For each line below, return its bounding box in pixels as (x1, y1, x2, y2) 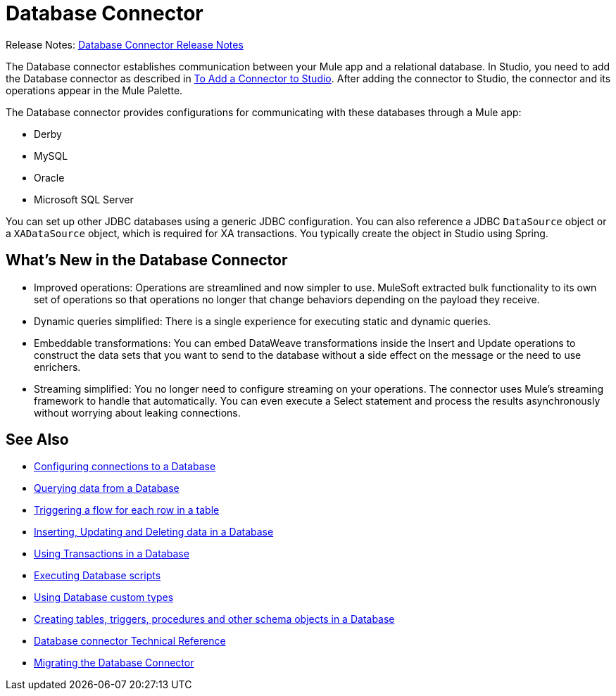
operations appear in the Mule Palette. (6, 84, 183, 96)
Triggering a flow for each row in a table (34, 504, 220, 517)
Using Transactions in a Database (34, 548, 189, 560)
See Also (6, 431, 69, 449)
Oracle (34, 171, 65, 184)
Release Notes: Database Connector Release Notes (6, 38, 244, 51)
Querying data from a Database (34, 482, 180, 495)
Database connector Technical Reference (34, 635, 226, 647)
